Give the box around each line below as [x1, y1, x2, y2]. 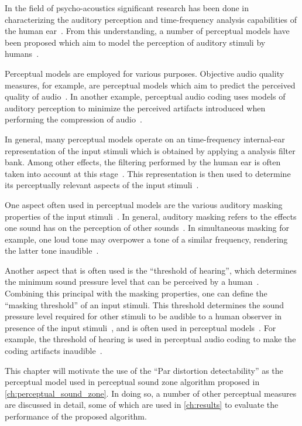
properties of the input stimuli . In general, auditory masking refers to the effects [5, 210, 297, 222]
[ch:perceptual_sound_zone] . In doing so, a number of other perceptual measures [5, 387, 297, 399]
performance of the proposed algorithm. [5, 410, 147, 422]
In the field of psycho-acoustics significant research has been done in [5, 2, 249, 13]
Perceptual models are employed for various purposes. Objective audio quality [5, 67, 284, 79]
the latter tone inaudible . [5, 244, 99, 257]
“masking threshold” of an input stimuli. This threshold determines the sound [5, 298, 284, 311]
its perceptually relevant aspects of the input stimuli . [5, 179, 199, 191]
